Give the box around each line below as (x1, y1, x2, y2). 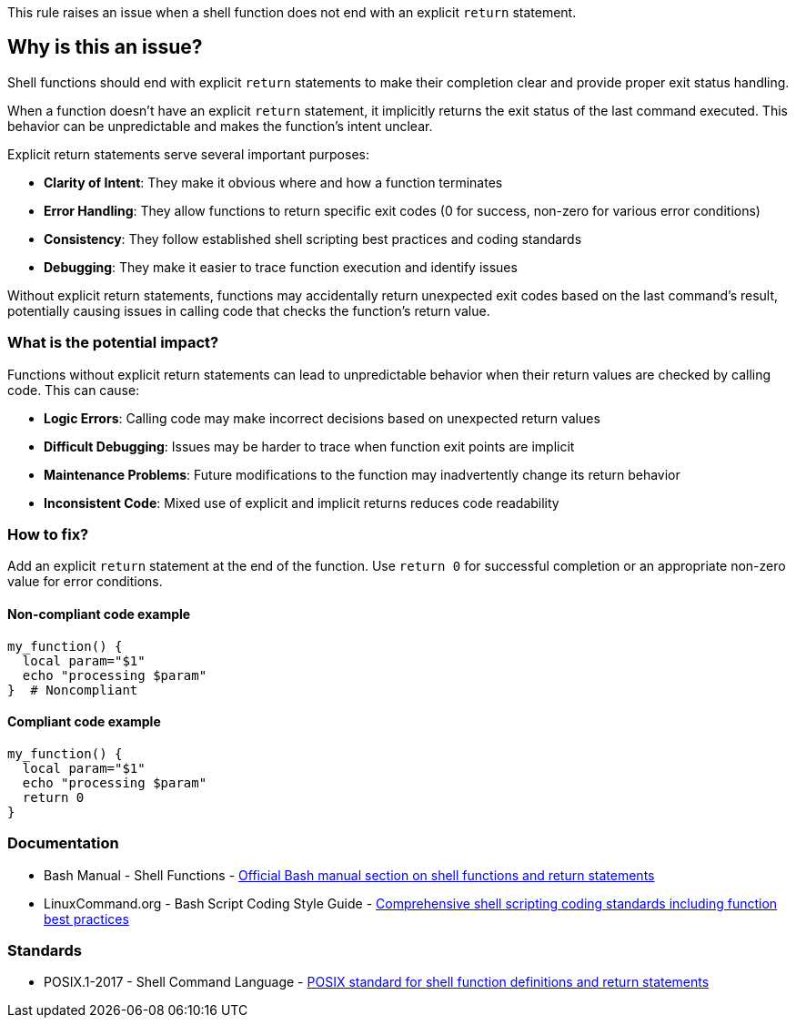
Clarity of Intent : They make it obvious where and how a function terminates (44, 174, 503, 190)
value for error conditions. (7, 573, 163, 590)
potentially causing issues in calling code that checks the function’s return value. (7, 302, 490, 319)
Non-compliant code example (7, 605, 191, 622)
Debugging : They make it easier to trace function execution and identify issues (44, 259, 518, 275)
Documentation (7, 834, 119, 853)
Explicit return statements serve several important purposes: (7, 146, 369, 162)
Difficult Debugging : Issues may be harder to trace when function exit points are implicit (44, 438, 575, 454)
